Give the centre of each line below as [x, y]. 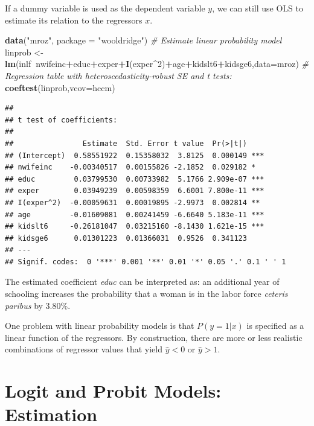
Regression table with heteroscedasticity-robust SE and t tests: [118, 75]
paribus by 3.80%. [38, 305]
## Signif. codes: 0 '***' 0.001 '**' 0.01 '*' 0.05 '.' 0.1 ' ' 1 [146, 262]
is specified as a [275, 326]
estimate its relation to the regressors [74, 20]
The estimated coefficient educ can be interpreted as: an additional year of [142, 281]
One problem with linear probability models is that [100, 326]
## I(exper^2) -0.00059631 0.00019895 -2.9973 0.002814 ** [133, 202]
